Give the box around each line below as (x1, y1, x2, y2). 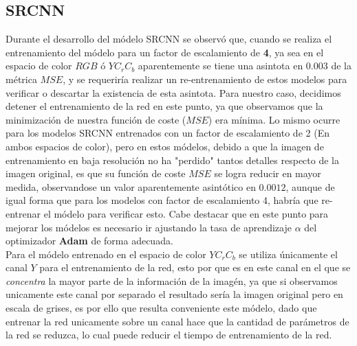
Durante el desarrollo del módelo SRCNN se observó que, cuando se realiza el (6, 32, 332, 46)
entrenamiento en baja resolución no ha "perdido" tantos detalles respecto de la (6, 152, 339, 167)
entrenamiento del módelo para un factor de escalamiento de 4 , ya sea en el (6, 45, 324, 59)
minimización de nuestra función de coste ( (6, 112, 186, 126)
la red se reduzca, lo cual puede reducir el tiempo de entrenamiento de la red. (6, 327, 332, 342)
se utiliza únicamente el (239, 246, 338, 261)
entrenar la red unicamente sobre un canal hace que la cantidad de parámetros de (6, 314, 349, 328)
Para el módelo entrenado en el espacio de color (6, 246, 206, 261)
